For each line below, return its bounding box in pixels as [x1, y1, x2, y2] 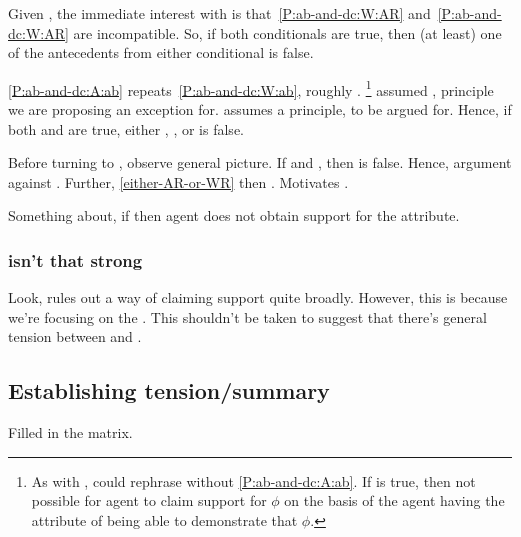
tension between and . [8, 326, 142, 347]
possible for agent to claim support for [31, 490, 267, 511]
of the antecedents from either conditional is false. [8, 42, 314, 63]
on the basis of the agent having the [284, 490, 505, 511]
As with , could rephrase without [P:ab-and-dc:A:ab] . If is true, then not [31, 470, 476, 491]
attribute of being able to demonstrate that [31, 509, 298, 530]
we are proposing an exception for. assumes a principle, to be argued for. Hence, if [8, 99, 512, 120]
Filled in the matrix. [8, 422, 133, 443]
